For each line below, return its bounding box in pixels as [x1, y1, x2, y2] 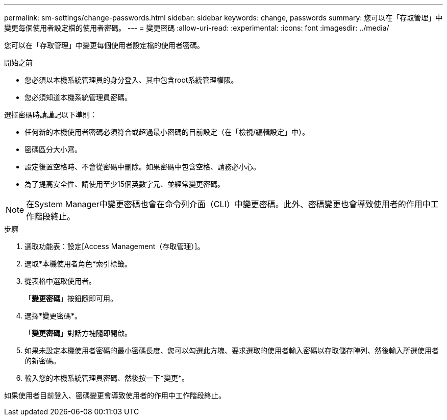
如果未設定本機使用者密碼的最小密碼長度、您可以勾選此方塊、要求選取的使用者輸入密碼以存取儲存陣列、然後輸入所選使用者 [24, 346, 439, 355]
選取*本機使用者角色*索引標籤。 [24, 259, 132, 268]
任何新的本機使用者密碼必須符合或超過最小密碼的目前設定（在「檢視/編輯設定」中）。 [24, 128, 310, 136]
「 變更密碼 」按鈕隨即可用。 [24, 294, 117, 303]
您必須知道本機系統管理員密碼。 [24, 93, 132, 102]
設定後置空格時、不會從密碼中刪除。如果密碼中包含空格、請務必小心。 [24, 162, 260, 171]
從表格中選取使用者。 [24, 277, 96, 285]
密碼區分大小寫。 [24, 145, 82, 154]
